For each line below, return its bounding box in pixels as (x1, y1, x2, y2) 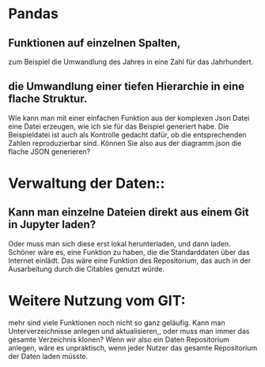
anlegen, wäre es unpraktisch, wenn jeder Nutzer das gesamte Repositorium (8, 343, 258, 352)
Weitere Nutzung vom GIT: (8, 292, 186, 309)
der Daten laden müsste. (8, 351, 89, 361)
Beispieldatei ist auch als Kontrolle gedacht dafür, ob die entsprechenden (8, 129, 247, 139)
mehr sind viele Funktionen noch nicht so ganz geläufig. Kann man (8, 317, 225, 328)
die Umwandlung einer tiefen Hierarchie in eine (8, 80, 245, 93)
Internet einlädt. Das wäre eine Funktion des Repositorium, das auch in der (8, 256, 252, 265)
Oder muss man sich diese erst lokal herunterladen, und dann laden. (8, 238, 231, 249)
